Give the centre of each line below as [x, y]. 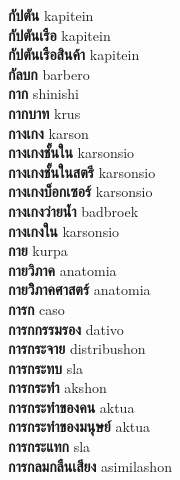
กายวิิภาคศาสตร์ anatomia [79, 289]
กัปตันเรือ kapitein [59, 34]
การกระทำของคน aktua [71, 406]
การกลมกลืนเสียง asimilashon [90, 465]
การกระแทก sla [49, 446]
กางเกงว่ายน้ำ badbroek [73, 210]
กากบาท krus [44, 112]
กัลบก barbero [49, 73]
